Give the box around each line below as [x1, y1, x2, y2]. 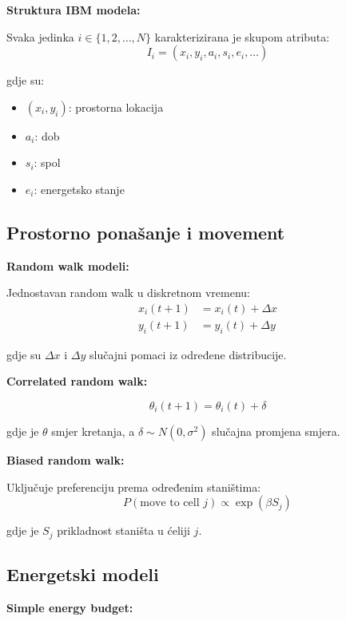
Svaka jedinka [6, 28, 74, 45]
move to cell [140, 497, 200, 509]
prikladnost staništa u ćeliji [57, 522, 190, 539]
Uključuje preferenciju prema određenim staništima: [6, 478, 261, 495]
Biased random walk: [6, 452, 125, 468]
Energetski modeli [6, 562, 159, 587]
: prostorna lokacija [68, 98, 164, 115]
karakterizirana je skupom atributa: [154, 28, 330, 45]
